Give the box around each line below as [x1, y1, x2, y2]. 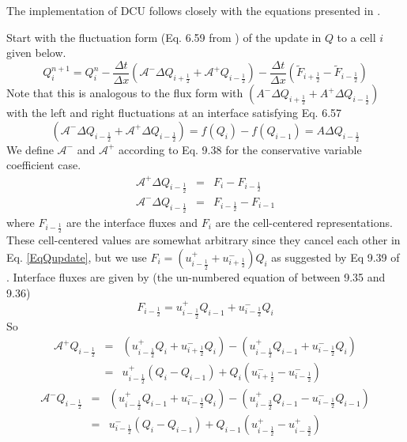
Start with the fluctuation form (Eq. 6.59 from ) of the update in [6, 28, 322, 45]
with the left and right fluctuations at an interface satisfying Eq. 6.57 [6, 104, 342, 121]
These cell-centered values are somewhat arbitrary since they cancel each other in [6, 232, 401, 248]
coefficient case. [6, 157, 81, 173]
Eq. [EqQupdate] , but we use [6, 248, 147, 265]
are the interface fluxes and [66, 213, 198, 230]
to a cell [337, 28, 376, 45]
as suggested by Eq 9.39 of [271, 248, 400, 265]
